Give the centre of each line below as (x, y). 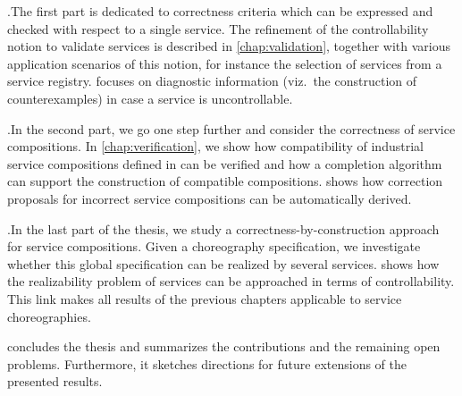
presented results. (55, 381)
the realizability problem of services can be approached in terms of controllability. (231, 281)
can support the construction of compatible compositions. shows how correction (225, 181)
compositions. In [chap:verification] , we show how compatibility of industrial (215, 146)
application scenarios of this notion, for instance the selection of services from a (225, 63)
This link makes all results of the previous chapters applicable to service (205, 298)
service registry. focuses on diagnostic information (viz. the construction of (212, 81)
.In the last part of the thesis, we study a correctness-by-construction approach (223, 228)
